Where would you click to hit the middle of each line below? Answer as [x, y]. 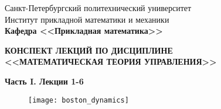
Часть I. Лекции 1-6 [44, 81]
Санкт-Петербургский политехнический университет [98, 8]
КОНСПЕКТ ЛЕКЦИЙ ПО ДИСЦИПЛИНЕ [89, 50]
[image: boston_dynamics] [79, 100]
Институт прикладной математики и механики [87, 19]
